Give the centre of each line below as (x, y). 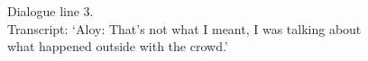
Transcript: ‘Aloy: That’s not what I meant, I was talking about (184, 28)
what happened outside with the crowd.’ (118, 46)
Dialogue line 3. (51, 11)
